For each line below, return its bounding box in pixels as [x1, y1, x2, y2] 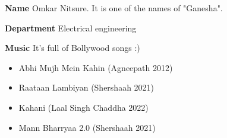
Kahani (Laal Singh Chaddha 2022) [18, 101, 149, 113]
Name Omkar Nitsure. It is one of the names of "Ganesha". [5, 2, 223, 14]
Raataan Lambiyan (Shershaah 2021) [18, 81, 155, 94]
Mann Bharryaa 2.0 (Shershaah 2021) [18, 121, 156, 133]
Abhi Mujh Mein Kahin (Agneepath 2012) [18, 61, 173, 73]
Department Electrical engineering [5, 21, 137, 34]
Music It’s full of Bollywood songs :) [5, 41, 140, 54]
